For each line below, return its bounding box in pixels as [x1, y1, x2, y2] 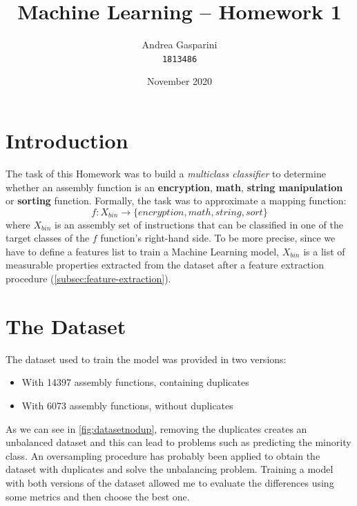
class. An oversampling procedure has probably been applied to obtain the [6, 448, 320, 463]
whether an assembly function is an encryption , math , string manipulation [6, 179, 343, 194]
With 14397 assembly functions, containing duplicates [21, 375, 249, 389]
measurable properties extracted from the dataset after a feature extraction [6, 257, 324, 272]
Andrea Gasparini [142, 37, 218, 52]
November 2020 [146, 74, 213, 88]
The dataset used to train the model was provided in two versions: [6, 351, 287, 366]
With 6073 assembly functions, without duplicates [21, 398, 233, 412]
